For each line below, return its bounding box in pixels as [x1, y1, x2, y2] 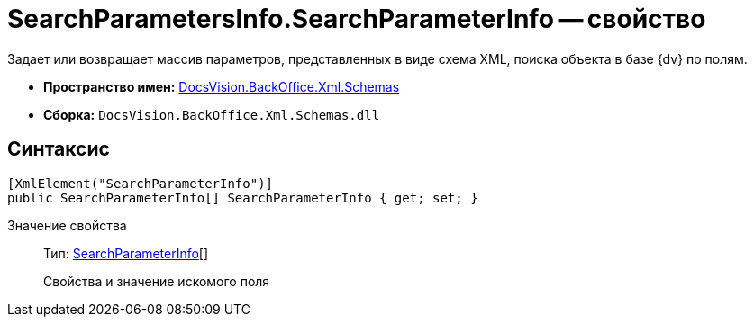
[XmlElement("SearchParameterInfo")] [7, 175, 274, 191]
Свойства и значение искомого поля [43, 273, 270, 289]
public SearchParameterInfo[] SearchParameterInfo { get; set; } [7, 190, 478, 205]
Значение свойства [7, 217, 127, 233]
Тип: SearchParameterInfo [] [43, 245, 209, 261]
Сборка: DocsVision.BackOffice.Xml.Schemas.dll [43, 106, 380, 122]
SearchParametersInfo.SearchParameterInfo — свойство [7, 4, 706, 34]
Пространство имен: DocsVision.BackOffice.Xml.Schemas [43, 78, 400, 94]
